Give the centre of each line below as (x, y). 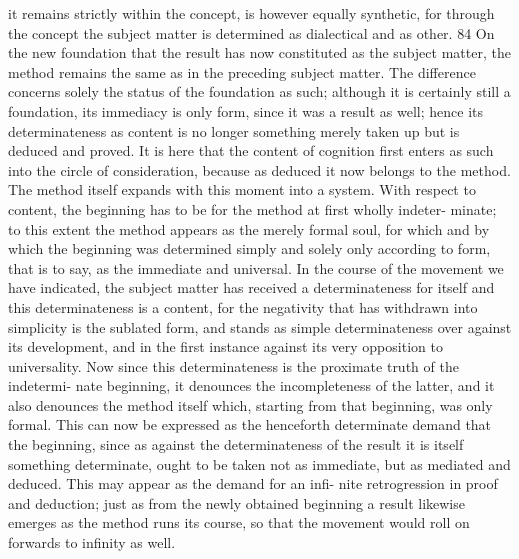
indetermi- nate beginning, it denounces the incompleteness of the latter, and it (251, 385)
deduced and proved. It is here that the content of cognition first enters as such (251, 150)
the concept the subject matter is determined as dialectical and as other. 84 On (251, 32)
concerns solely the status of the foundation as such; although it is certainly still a (259, 91)
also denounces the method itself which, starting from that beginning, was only (250, 404)
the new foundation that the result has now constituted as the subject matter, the (259, 52)
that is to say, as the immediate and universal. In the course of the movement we (256, 267)
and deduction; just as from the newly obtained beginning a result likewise (236, 502)
